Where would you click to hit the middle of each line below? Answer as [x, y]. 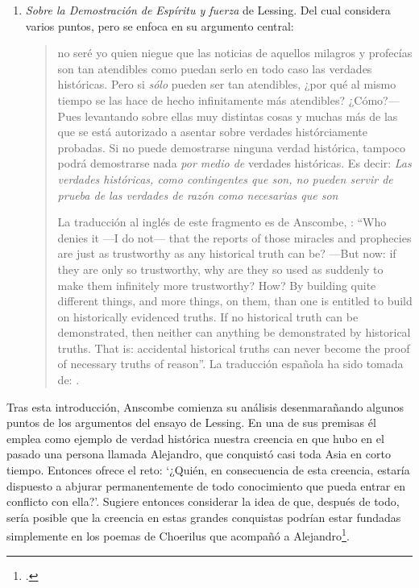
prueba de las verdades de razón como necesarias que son [198, 195]
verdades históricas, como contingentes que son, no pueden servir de [225, 178]
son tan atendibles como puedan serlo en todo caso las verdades [215, 68]
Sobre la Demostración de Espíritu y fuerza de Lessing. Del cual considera [208, 10]
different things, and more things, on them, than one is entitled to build [235, 301]
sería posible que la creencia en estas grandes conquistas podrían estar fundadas [204, 517]
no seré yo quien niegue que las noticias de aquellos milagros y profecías [235, 53]
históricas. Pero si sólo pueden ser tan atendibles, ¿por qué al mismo [227, 84]
